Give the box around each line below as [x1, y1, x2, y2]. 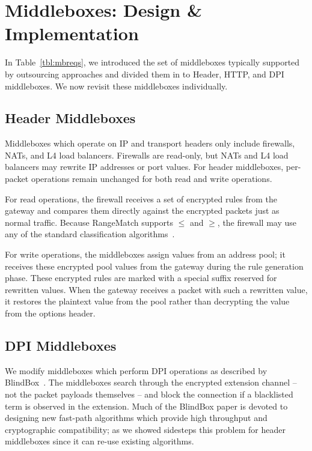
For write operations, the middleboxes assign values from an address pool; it [5, 248, 286, 261]
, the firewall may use [217, 216, 296, 228]
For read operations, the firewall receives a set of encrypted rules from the [5, 192, 278, 205]
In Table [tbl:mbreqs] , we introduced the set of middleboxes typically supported [5, 56, 300, 68]
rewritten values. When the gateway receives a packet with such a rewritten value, [5, 283, 308, 295]
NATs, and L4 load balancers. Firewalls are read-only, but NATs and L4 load [5, 148, 289, 161]
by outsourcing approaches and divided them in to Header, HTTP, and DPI [5, 67, 284, 80]
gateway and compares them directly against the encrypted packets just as [5, 204, 280, 217]
